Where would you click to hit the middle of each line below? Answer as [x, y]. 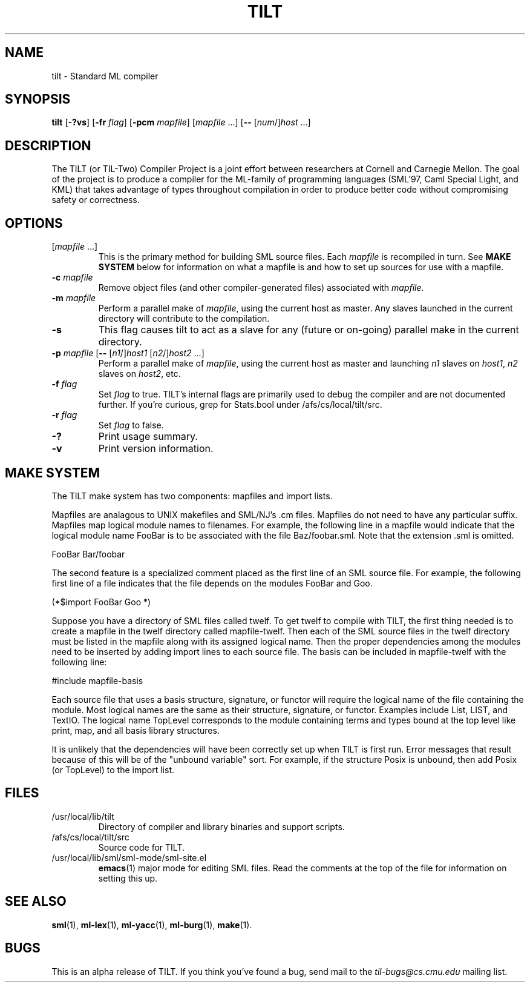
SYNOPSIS [38, 99]
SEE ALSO [36, 902]
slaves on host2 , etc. [139, 374]
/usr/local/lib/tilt [83, 816]
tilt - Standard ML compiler [105, 76]
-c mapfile [72, 277]
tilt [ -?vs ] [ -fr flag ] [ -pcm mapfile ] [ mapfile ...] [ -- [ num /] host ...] [181, 122]
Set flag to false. [131, 425]
